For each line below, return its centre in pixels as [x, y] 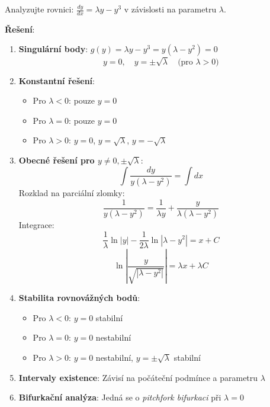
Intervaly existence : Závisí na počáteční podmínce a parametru [138, 377]
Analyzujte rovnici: [39, 9]
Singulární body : [53, 49]
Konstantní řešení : [57, 80]
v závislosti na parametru [170, 9]
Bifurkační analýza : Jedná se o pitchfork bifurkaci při [120, 397]
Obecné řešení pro [57, 160]
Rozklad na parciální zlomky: [72, 192]
